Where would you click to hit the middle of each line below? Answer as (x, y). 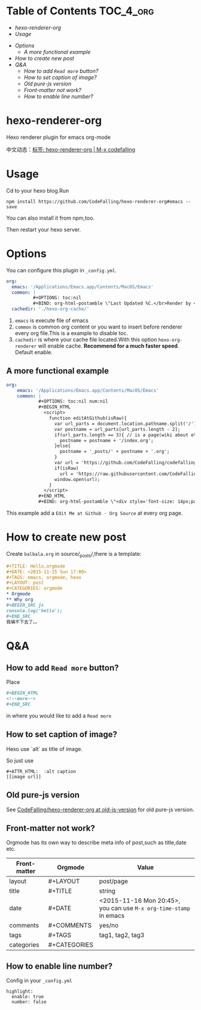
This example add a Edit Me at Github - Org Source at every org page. (95, 513)
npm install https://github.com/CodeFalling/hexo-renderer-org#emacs (95, 202)
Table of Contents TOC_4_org (80, 11)
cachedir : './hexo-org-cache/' (51, 309)
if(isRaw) (66, 468)
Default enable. (33, 352)
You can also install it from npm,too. (50, 218)
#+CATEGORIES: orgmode (34, 588)
